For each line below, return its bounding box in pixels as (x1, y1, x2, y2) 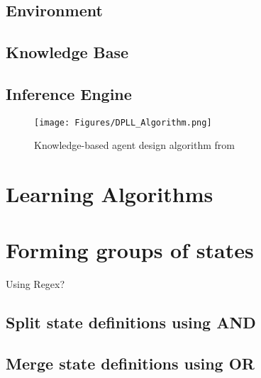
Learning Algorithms (6, 179, 213, 209)
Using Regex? (6, 276, 65, 291)
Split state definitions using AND (6, 311, 256, 333)
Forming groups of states (6, 235, 254, 264)
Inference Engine (6, 82, 132, 104)
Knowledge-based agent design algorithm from (34, 138, 235, 152)
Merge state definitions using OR (6, 352, 255, 374)
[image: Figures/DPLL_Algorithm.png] (34, 117, 212, 128)
